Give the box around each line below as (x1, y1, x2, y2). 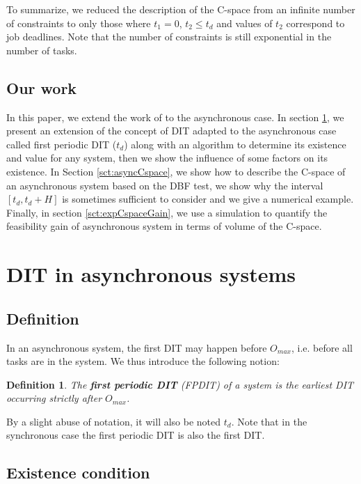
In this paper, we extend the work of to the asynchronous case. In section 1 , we (6, 109, 344, 124)
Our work (6, 77, 77, 98)
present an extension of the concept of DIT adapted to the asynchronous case (6, 123, 337, 138)
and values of (216, 15, 273, 30)
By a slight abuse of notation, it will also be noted (6, 414, 221, 428)
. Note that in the (231, 414, 307, 428)
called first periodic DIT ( (6, 136, 117, 151)
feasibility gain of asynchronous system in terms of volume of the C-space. (6, 219, 322, 233)
